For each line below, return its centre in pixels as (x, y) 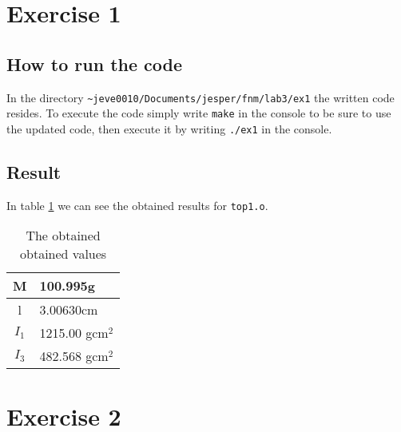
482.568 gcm (74, 356)
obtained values (64, 254)
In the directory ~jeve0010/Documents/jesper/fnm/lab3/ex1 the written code (200, 97)
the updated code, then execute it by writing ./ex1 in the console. (169, 128)
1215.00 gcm (74, 333)
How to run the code (95, 63)
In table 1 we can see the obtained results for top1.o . (137, 205)
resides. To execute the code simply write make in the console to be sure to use (199, 113)
